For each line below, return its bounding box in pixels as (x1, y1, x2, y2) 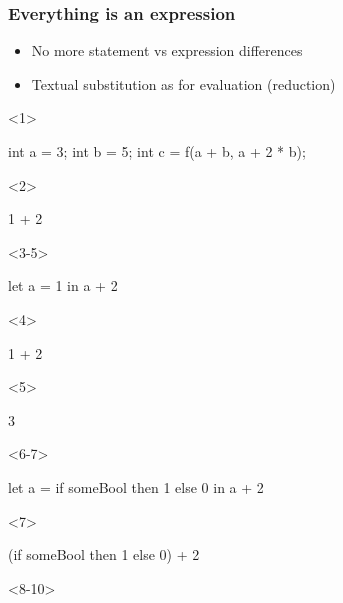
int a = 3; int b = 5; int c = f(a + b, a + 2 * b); (8, 141, 306, 161)
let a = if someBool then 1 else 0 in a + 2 (8, 476, 264, 497)
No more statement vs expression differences (31, 40, 303, 61)
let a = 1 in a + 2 (8, 275, 118, 296)
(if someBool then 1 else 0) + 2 (8, 544, 200, 565)
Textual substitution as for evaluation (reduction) (31, 73, 336, 94)
